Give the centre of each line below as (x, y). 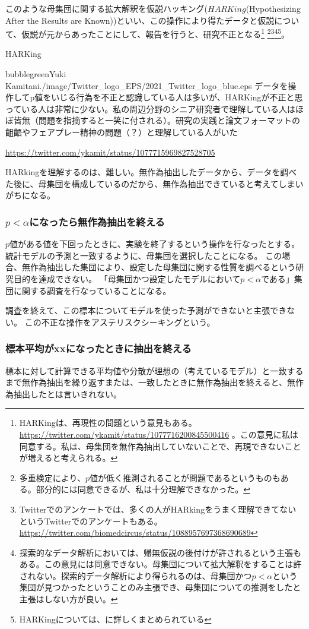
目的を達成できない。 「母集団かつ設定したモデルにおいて (127, 278)
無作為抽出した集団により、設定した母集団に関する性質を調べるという (159, 267)
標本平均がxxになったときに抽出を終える (98, 348)
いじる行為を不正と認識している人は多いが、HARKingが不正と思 (177, 97)
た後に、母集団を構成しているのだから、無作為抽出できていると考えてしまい (154, 183)
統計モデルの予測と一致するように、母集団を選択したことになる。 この (144, 255)
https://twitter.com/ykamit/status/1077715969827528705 (110, 152)
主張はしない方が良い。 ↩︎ (69, 599)
